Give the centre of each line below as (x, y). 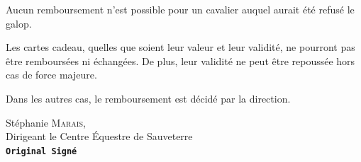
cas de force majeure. (51, 75)
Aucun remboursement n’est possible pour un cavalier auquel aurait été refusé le (180, 9)
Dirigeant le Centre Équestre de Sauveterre (99, 136)
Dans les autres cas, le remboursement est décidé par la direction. (148, 98)
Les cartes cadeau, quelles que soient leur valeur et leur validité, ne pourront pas (180, 47)
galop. (19, 23)
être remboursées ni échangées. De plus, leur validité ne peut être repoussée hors (180, 60)
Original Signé (41, 151)
